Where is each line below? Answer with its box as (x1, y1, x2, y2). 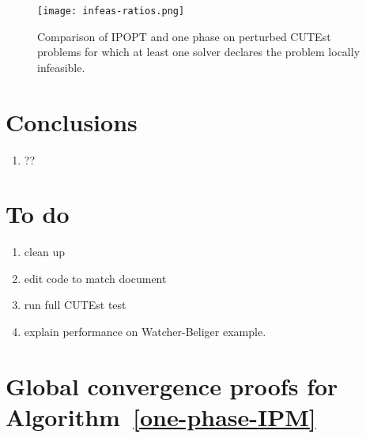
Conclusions (6, 105, 138, 138)
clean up (24, 244, 66, 260)
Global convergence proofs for (6, 369, 338, 402)
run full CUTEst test (24, 296, 126, 313)
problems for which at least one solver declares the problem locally (37, 43, 360, 60)
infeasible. (37, 59, 85, 75)
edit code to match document (24, 270, 167, 286)
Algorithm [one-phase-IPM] (6, 401, 316, 433)
